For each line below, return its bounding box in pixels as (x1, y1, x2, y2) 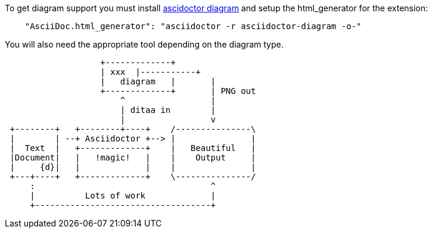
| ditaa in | (120, 105, 216, 115)
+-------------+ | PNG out (100, 86, 256, 96)
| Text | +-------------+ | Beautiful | (10, 143, 256, 153)
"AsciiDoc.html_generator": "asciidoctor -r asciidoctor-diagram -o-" (24, 21, 362, 31)
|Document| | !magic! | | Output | (10, 153, 256, 162)
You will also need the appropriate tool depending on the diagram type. (5, 39, 284, 49)
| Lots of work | (30, 191, 216, 200)
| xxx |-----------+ (100, 67, 201, 77)
